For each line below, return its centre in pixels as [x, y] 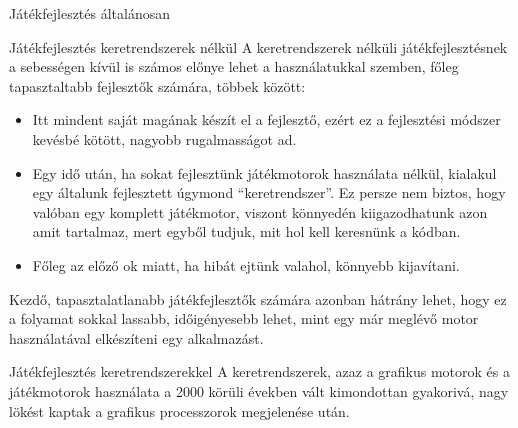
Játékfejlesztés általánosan [90, 13]
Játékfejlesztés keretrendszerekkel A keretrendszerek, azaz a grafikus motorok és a [260, 371]
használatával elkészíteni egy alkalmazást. [136, 337]
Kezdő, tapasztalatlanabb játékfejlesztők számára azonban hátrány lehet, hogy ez [258, 298]
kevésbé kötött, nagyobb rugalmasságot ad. [164, 138]
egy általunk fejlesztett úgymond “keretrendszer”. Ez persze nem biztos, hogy [269, 192]
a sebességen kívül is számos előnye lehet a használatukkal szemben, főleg [234, 66]
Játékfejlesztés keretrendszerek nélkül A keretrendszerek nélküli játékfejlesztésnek [258, 46]
